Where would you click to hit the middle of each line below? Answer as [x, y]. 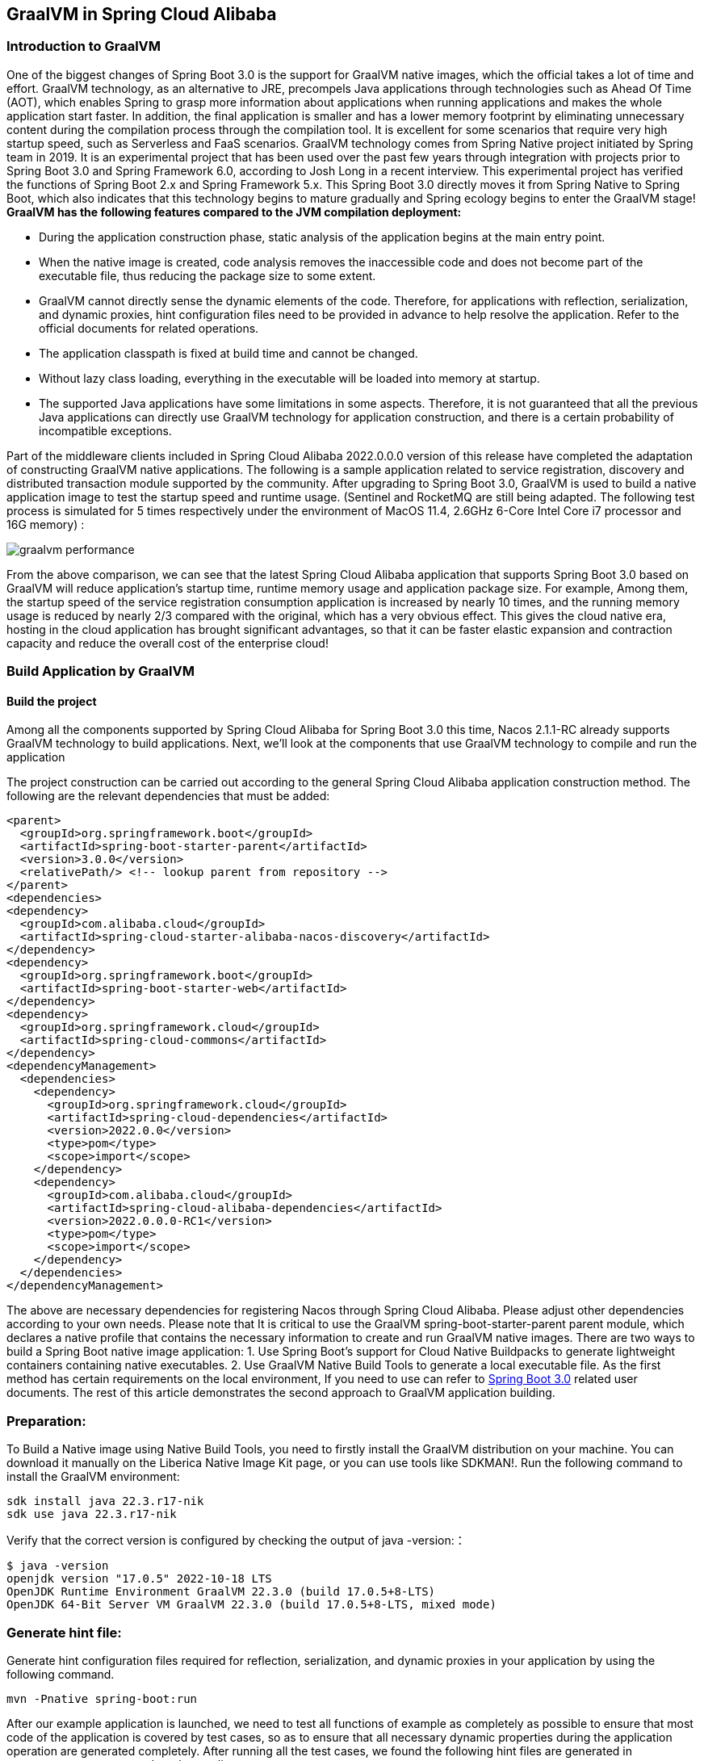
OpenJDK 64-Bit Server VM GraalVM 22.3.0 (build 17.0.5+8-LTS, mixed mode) [251, 1605]
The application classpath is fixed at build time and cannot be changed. [228, 353]
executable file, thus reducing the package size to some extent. [207, 275]
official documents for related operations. [149, 328]
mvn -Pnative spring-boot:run [102, 1698]
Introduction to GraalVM [84, 46]
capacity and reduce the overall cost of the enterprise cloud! [168, 643]
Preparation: [46, 1421]
